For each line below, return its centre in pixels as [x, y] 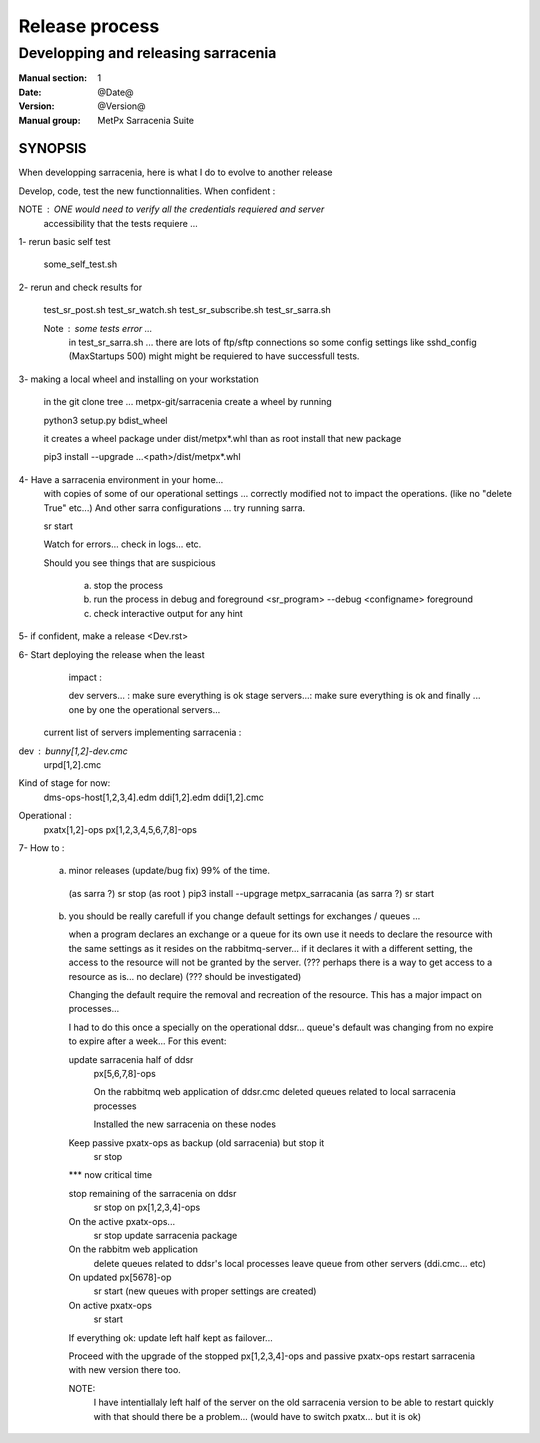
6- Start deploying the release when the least [111, 654]
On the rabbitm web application [133, 1249]
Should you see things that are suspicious [129, 562]
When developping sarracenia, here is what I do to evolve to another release [175, 172]
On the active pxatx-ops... [121, 1221]
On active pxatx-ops [110, 1305]
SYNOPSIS [52, 148]
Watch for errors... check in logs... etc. [122, 544]
